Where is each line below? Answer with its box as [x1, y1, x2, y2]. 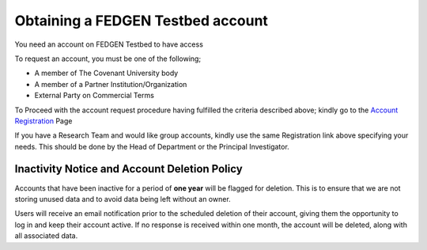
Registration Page [14, 116, 73, 126]
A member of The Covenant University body [34, 68, 179, 78]
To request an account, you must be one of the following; [14, 54, 202, 63]
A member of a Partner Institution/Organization [34, 79, 187, 89]
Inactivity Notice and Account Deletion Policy [14, 162, 243, 176]
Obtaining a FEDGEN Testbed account [14, 12, 269, 29]
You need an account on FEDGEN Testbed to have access [14, 40, 203, 49]
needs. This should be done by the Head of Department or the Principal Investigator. [14, 142, 290, 151]
